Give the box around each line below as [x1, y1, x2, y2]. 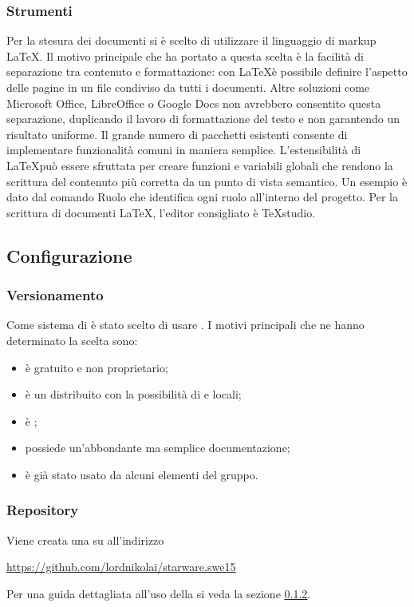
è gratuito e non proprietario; [25, 359, 168, 375]
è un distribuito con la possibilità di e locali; [25, 386, 242, 403]
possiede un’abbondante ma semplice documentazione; [25, 439, 290, 456]
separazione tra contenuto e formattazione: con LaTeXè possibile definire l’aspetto [6, 63, 408, 80]
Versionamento [6, 285, 104, 305]
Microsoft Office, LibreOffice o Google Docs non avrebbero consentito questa [6, 94, 381, 111]
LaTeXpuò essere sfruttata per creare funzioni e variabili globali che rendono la [6, 157, 393, 173]
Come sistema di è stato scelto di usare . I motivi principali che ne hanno [6, 316, 365, 333]
